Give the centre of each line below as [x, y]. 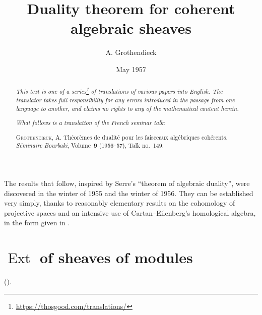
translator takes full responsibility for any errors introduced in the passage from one [125, 100]
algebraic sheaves [131, 28]
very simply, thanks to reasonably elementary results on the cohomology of [120, 203]
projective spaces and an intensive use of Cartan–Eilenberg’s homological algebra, [130, 212]
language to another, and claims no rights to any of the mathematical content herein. [127, 108]
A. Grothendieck [131, 52]
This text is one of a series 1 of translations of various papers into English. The [119, 91]
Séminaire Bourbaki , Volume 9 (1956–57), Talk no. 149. [90, 146]
